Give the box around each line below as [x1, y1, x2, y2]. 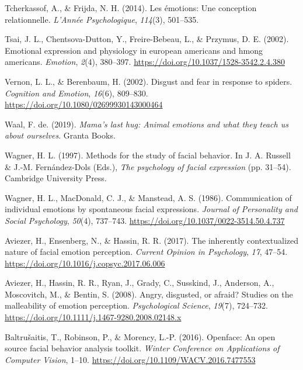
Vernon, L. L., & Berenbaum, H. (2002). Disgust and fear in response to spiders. [5, 75, 292, 87]
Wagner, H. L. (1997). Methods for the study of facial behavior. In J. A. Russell [5, 148, 291, 161]
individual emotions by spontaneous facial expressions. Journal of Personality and [5, 203, 298, 215]
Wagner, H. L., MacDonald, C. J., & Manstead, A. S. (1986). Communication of [5, 191, 292, 203]
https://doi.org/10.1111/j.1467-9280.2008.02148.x [5, 311, 182, 323]
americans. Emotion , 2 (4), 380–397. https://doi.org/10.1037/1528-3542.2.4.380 [5, 56, 285, 68]
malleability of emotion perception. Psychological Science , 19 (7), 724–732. [5, 299, 268, 312]
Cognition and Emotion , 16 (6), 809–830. [5, 87, 148, 99]
